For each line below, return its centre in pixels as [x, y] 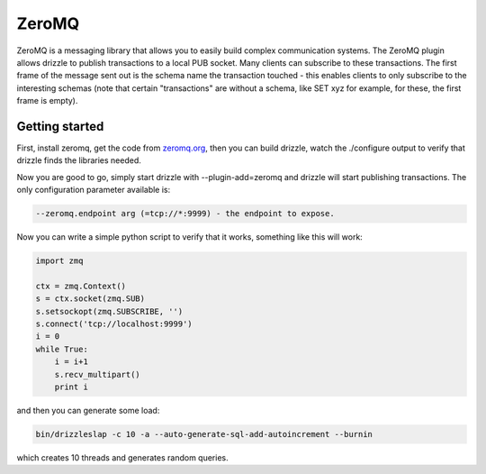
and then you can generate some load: [88, 411]
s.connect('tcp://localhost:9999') [114, 324]
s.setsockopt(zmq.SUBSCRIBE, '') [109, 311]
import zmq [59, 261]
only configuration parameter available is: [94, 190]
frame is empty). [47, 101]
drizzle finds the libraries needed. [79, 160]
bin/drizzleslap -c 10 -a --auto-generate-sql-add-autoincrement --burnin [204, 434]
